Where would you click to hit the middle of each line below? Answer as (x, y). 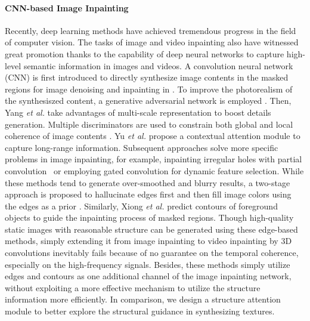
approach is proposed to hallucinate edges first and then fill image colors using (148, 194)
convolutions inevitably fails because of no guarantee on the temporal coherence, (152, 253)
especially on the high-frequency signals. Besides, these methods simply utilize (148, 264)
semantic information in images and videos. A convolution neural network (158, 65)
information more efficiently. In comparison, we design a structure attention (143, 299)
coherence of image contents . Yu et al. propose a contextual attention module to (153, 136)
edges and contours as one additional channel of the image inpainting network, (148, 276)
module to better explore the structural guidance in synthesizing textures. (140, 311)
